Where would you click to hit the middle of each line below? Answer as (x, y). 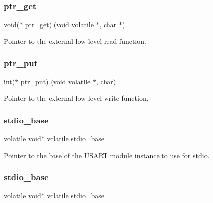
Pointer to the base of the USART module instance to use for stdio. (107, 155)
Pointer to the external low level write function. (76, 98)
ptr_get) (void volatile (59, 24)
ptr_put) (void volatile (55, 81)
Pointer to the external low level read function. (75, 41)
